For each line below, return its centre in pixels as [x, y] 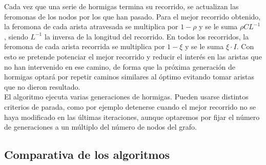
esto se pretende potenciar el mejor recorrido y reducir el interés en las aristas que [133, 56]
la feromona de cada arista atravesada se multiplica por [91, 26]
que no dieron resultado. [42, 86]
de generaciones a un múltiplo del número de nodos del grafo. [100, 127]
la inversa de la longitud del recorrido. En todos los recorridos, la [147, 36]
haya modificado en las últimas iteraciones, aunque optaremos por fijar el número [132, 117]
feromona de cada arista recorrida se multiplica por [85, 46]
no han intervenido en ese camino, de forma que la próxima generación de [120, 66]
